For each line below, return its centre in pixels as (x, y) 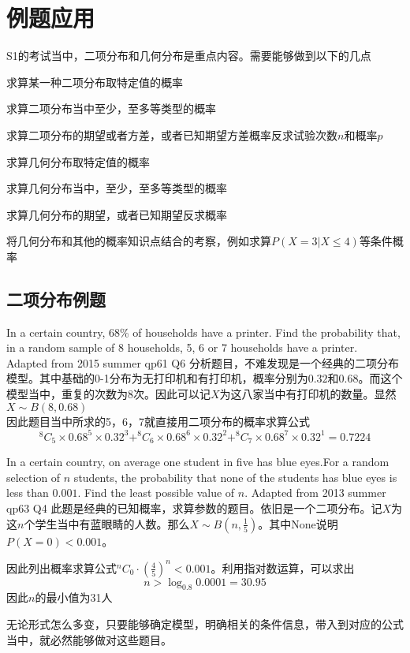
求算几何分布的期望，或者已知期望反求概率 (117, 214)
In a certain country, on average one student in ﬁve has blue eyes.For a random (198, 462)
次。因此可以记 (172, 394)
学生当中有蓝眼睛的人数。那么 (112, 523)
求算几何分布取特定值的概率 (78, 161)
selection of (34, 477)
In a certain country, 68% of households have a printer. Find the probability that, (203, 332)
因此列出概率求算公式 (61, 567)
